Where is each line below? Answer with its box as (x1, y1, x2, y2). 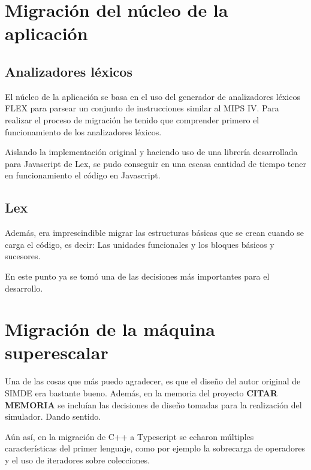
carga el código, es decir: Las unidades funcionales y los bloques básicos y (5, 238, 274, 250)
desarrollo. (5, 281, 43, 294)
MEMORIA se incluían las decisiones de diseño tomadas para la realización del (5, 398, 302, 411)
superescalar (5, 340, 108, 365)
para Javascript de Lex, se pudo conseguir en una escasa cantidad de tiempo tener (5, 157, 306, 169)
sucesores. (5, 250, 41, 262)
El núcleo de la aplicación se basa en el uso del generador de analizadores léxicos (5, 90, 300, 102)
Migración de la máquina (5, 317, 216, 341)
